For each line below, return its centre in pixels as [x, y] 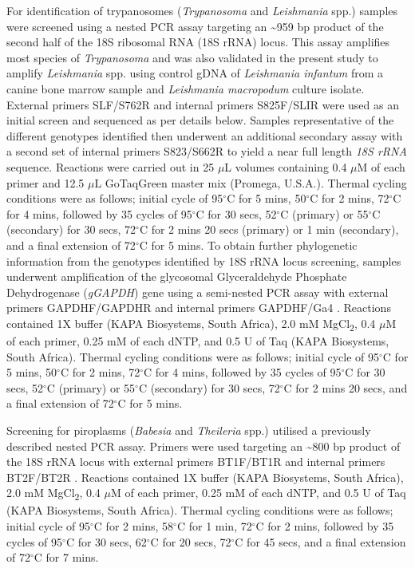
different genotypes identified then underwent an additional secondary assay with [205, 135]
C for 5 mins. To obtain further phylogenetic [248, 245]
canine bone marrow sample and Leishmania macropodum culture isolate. [186, 88]
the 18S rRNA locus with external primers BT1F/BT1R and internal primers [196, 461]
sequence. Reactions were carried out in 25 [111, 166]
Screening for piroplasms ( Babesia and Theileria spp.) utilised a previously [189, 430]
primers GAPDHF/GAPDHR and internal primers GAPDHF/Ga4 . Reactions [199, 308]
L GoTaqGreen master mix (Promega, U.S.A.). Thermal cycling [251, 182]
